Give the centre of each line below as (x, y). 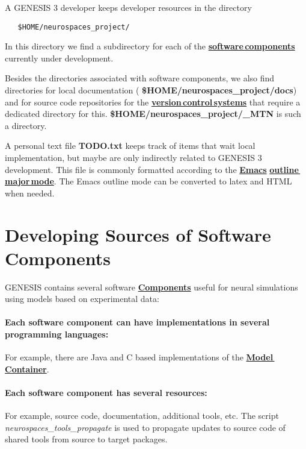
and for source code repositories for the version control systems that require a (153, 102)
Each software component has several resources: (106, 393)
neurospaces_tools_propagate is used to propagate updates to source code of (145, 427)
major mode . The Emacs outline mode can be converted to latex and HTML (148, 181)
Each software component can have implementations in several (137, 322)
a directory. (26, 125)
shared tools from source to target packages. (86, 439)
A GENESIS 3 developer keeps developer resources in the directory (128, 7)
